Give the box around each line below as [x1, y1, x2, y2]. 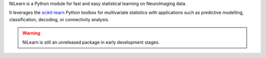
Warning [22, 30, 40, 36]
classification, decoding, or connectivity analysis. [9, 16, 109, 22]
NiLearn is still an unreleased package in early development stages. [22, 39, 160, 45]
